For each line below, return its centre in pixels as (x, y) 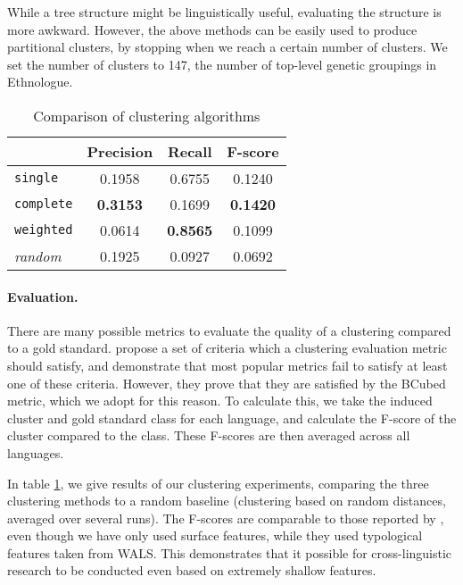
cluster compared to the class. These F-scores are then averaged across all (209, 435)
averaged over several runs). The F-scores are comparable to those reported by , (226, 518)
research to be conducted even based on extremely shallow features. (192, 570)
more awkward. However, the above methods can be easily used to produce (212, 29)
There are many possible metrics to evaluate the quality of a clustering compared (229, 330)
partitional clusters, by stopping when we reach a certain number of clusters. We (227, 47)
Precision (120, 151)
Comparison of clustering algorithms (147, 115)
